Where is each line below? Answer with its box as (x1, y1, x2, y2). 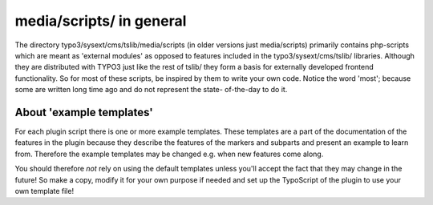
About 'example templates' (14, 105, 154, 119)
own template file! (14, 186, 75, 195)
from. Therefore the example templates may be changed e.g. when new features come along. (14, 149, 324, 159)
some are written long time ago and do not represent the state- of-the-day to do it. (14, 85, 288, 94)
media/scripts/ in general (14, 12, 187, 30)
